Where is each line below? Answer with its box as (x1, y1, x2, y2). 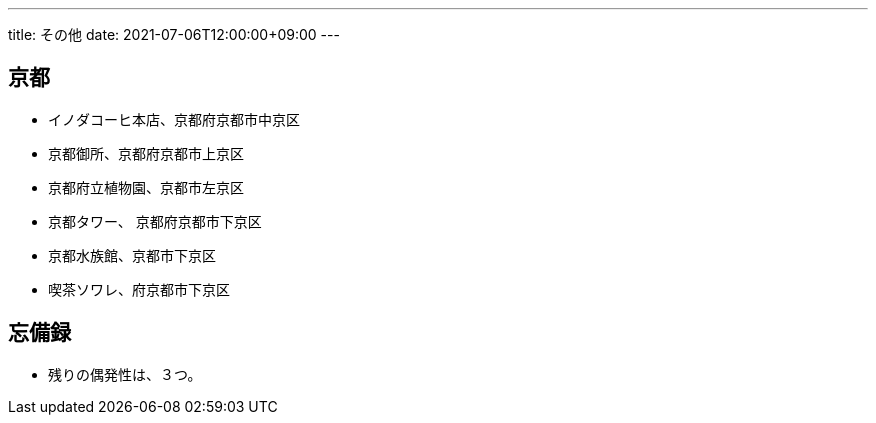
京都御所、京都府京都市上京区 (48, 144, 244, 162)
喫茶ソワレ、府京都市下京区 (48, 280, 230, 298)
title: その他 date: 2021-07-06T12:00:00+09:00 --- (8, 26, 340, 43)
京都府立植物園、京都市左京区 (48, 178, 244, 196)
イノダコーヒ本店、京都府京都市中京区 (48, 110, 300, 128)
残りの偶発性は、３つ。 (48, 365, 202, 383)
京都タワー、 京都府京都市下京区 (48, 212, 262, 230)
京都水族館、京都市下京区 (48, 246, 216, 264)
